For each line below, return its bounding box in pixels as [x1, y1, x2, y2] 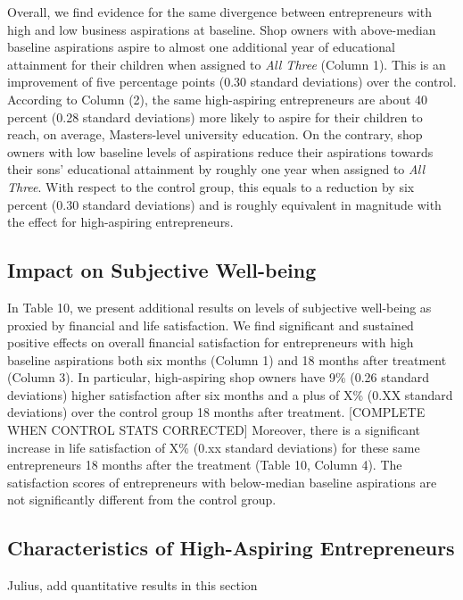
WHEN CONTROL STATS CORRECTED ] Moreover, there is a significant [7, 421, 421, 439]
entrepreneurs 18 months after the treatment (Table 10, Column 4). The [7, 455, 402, 474]
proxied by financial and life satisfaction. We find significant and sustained [7, 315, 414, 334]
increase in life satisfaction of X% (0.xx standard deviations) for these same [7, 437, 420, 456]
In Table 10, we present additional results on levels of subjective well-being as [7, 297, 432, 316]
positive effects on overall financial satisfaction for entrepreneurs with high [7, 333, 414, 352]
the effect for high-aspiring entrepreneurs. [7, 212, 234, 231]
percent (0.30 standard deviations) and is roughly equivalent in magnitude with [7, 195, 442, 213]
